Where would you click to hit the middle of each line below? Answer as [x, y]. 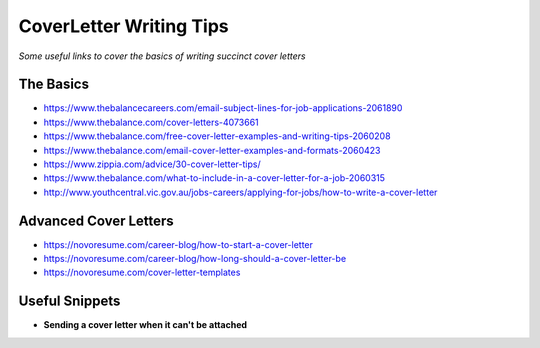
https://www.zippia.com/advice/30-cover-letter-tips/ [152, 164]
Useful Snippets [69, 301]
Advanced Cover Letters [96, 220]
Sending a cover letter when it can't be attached [145, 325]
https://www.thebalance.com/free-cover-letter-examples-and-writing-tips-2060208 [217, 136]
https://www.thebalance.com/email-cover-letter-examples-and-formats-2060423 [212, 150]
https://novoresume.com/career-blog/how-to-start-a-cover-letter [178, 244]
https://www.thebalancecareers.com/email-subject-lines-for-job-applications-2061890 [223, 108]
